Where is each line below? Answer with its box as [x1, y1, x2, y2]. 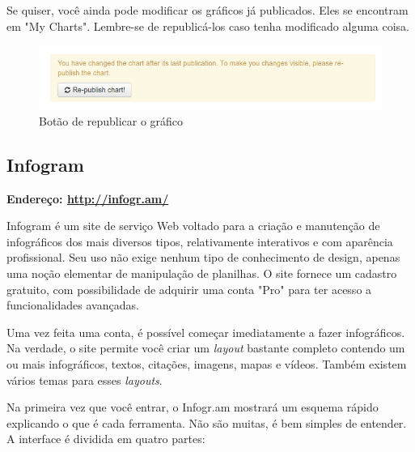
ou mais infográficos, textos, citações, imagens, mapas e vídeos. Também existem [6, 355, 407, 372]
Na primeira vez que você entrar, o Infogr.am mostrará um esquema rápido [6, 399, 379, 416]
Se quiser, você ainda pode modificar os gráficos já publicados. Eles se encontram [6, 2, 409, 18]
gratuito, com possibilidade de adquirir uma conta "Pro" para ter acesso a [6, 280, 372, 297]
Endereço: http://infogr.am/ [6, 190, 169, 207]
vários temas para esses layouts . [6, 371, 163, 388]
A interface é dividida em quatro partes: [6, 430, 205, 447]
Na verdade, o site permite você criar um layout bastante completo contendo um [6, 339, 405, 356]
